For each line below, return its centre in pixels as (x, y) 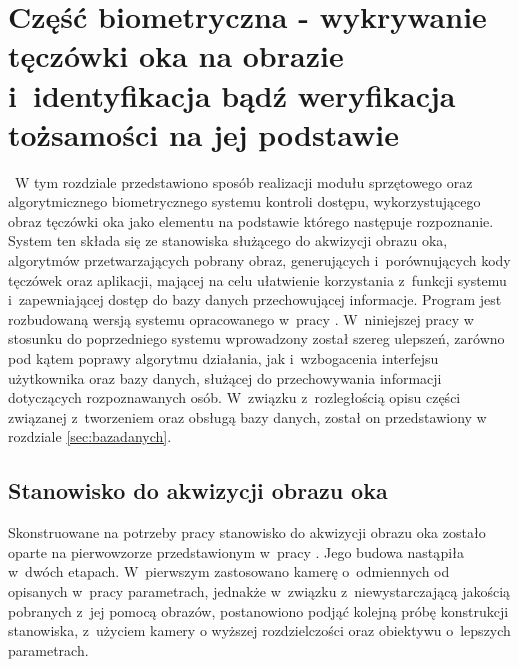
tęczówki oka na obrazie (176, 55)
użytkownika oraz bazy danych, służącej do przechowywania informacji (225, 377)
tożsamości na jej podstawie (203, 133)
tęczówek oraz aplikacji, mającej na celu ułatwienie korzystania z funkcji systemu (257, 279)
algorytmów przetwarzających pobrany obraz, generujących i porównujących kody (259, 260)
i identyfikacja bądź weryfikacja (232, 94)
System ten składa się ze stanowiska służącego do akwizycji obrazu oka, (228, 240)
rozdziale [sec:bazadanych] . (90, 436)
